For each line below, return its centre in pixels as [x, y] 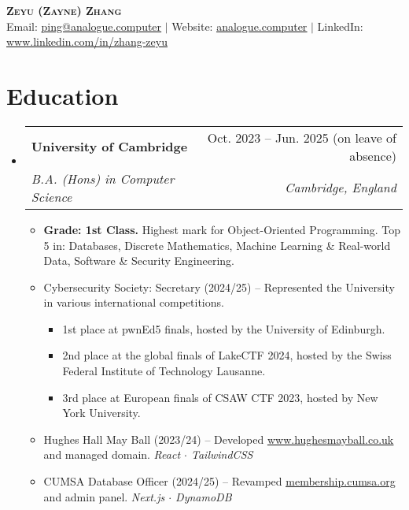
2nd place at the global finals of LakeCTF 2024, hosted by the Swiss [227, 355]
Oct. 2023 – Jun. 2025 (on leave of [302, 137]
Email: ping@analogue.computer [84, 26]
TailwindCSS [222, 454]
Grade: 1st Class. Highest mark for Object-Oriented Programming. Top [222, 229]
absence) [373, 155]
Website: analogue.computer [240, 26]
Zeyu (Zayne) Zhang [64, 10]
